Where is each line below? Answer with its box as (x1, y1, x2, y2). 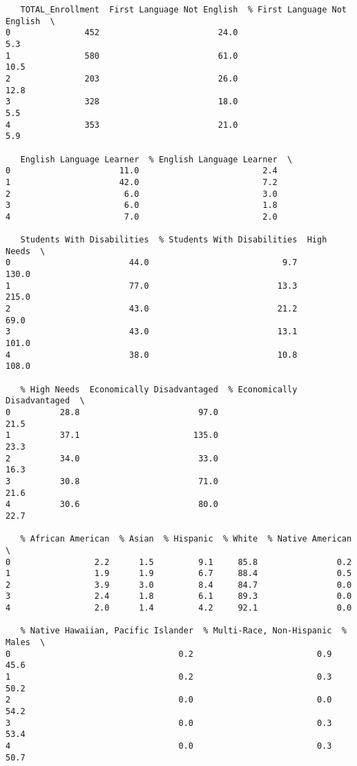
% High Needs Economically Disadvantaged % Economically (20, 384, 298, 394)
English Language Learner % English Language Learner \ (20, 154, 293, 164)
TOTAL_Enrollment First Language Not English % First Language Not (20, 5, 347, 15)
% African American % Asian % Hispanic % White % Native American (20, 534, 352, 544)
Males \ (6, 638, 46, 648)
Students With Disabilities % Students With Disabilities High (20, 235, 327, 245)
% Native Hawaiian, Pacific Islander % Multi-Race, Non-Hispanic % (20, 626, 347, 636)
